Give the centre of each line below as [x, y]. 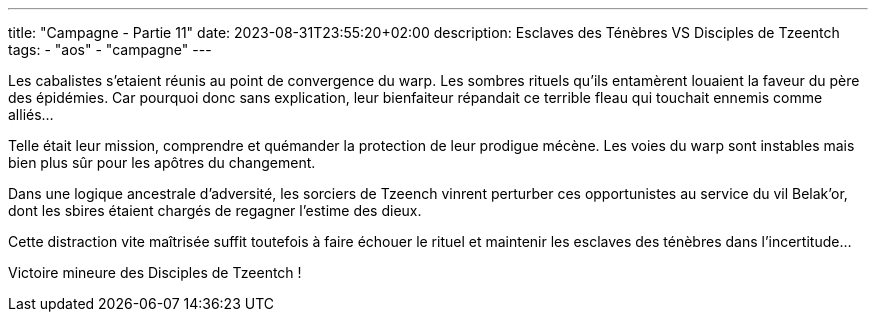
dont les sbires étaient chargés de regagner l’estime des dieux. [215, 210]
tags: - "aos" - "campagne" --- [110, 49]
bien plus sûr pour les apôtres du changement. [162, 162]
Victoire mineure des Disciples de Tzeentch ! [155, 272]
